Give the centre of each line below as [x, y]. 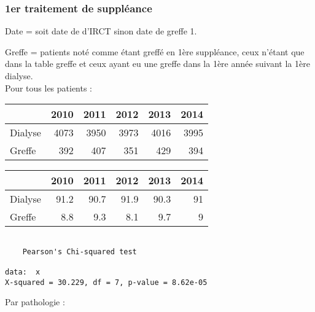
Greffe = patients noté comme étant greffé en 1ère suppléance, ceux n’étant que [155, 51]
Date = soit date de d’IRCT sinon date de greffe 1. [101, 31]
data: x [23, 272]
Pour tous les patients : [49, 88]
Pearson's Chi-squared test [80, 252]
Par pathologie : [35, 302]
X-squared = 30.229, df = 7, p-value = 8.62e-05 [106, 282]
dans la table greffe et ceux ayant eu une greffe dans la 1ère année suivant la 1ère [157, 64]
